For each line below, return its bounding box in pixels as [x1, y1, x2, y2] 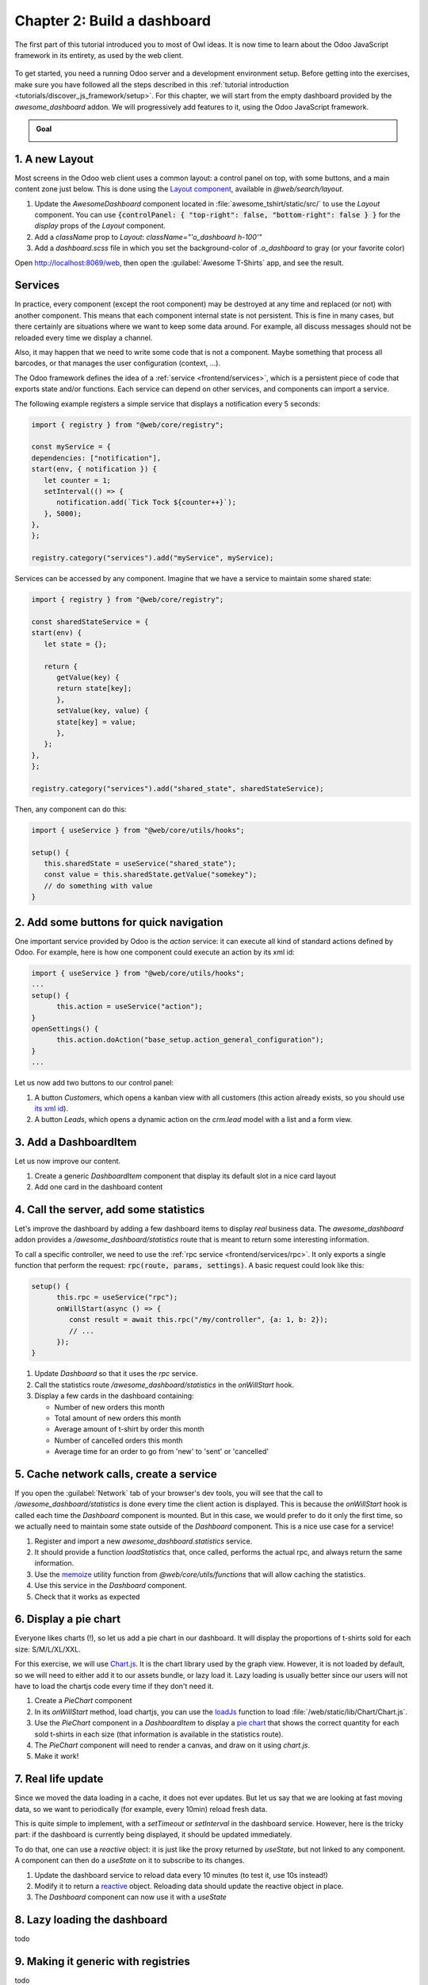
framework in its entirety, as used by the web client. [14, 50, 184, 60]
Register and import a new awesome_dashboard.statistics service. [34, 1536, 253, 1546]
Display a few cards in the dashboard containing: [34, 1391, 194, 1401]
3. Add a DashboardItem [14, 1135, 137, 1149]
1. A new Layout [14, 152, 94, 166]
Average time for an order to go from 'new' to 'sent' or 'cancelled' [54, 1447, 269, 1456]
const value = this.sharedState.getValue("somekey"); [44, 870, 258, 879]
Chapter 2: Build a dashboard [14, 12, 212, 29]
